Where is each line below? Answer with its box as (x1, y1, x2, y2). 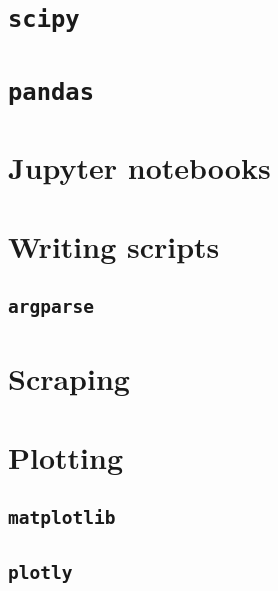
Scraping (8, 358, 130, 399)
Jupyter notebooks (8, 147, 271, 188)
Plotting (8, 436, 123, 477)
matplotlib (8, 507, 116, 529)
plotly (8, 561, 73, 583)
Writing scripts (8, 225, 220, 266)
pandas (8, 77, 94, 106)
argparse (8, 296, 94, 318)
